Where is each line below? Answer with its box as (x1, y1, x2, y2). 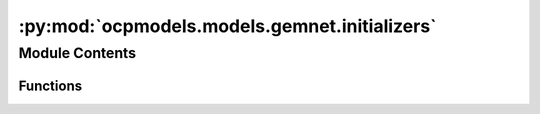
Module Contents (18, 44, 137, 62)
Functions (18, 77, 83, 94)
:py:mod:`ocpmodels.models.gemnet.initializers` (18, 15, 437, 37)
